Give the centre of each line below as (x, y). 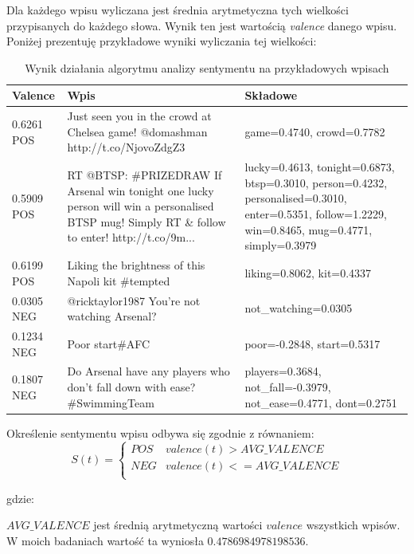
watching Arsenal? (112, 316)
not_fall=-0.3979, (288, 386)
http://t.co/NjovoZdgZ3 (126, 147)
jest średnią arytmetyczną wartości (178, 525)
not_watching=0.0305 (299, 308)
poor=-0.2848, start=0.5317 (312, 343)
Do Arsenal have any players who (148, 371)
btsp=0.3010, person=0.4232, (316, 182)
